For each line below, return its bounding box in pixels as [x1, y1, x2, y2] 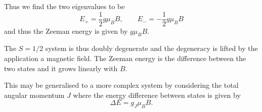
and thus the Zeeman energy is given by [4, 25, 128, 36]
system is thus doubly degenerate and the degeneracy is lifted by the [45, 43, 258, 53]
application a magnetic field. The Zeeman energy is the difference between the [4, 53, 246, 64]
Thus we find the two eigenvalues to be [4, 1, 125, 11]
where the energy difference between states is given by [73, 89, 241, 100]
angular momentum [4, 89, 65, 100]
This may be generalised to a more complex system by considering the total [4, 80, 239, 90]
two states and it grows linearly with [4, 63, 118, 73]
